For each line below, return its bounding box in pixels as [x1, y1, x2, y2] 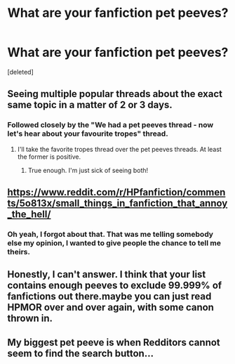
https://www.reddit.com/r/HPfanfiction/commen [7, 186, 226, 198]
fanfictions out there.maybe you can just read [7, 290, 212, 303]
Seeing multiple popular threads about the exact [7, 88, 223, 100]
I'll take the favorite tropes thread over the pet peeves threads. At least [17, 145, 222, 153]
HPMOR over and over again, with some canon [7, 301, 214, 313]
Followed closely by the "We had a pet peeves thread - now [7, 120, 214, 130]
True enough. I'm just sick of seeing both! [27, 166, 149, 174]
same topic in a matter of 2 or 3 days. [7, 99, 173, 111]
